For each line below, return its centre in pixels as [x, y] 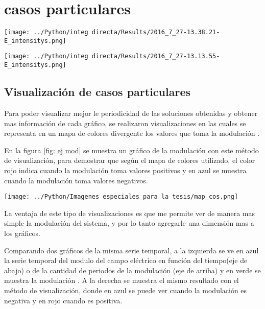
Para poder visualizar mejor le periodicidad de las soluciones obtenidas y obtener [131, 113]
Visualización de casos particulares [97, 92]
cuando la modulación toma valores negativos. [76, 180]
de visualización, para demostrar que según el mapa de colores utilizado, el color [130, 160]
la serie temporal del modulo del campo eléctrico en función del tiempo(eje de [126, 260]
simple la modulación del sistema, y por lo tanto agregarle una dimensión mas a [129, 223]
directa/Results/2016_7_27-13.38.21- [156, 32]
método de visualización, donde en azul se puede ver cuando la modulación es [126, 290]
